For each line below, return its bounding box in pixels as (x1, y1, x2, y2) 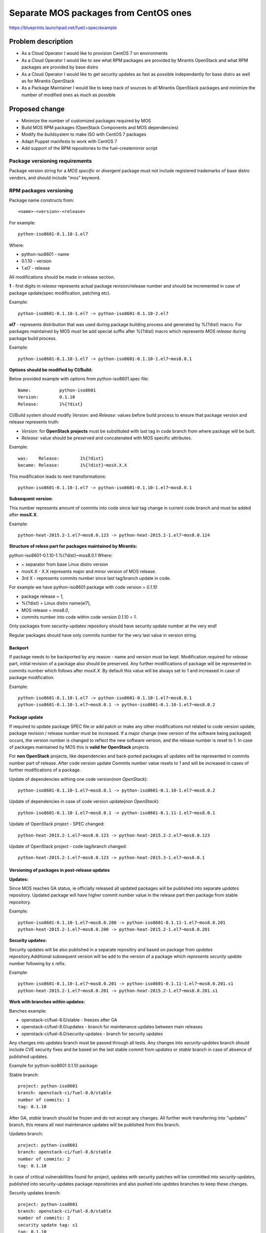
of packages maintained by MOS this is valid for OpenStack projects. (9, 744, 150, 750)
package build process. (9, 335, 57, 341)
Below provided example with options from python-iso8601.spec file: (9, 376, 149, 382)
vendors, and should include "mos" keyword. (9, 175, 100, 181)
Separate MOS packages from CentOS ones (9, 7, 192, 18)
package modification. (9, 675, 55, 681)
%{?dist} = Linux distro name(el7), (21, 600, 91, 606)
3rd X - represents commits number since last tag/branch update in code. (21, 575, 171, 581)
